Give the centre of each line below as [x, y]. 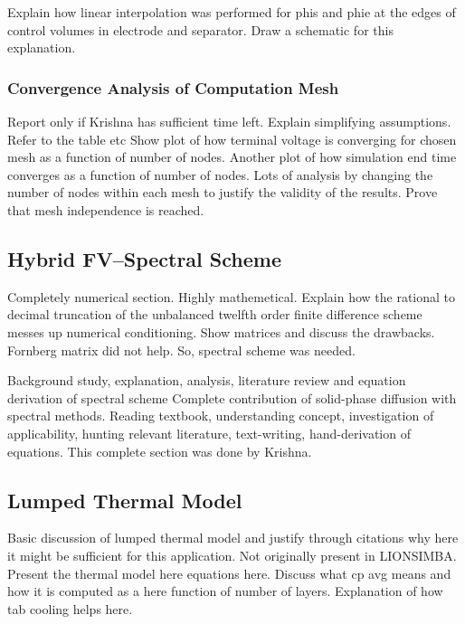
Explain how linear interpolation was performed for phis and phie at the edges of [232, 12]
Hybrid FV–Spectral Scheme [144, 258]
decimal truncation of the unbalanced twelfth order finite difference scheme [215, 314]
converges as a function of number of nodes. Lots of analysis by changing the [220, 174]
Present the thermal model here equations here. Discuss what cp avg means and [229, 573]
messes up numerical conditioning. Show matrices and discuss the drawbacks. [221, 331]
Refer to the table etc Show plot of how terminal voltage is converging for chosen [232, 139]
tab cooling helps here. [70, 608]
